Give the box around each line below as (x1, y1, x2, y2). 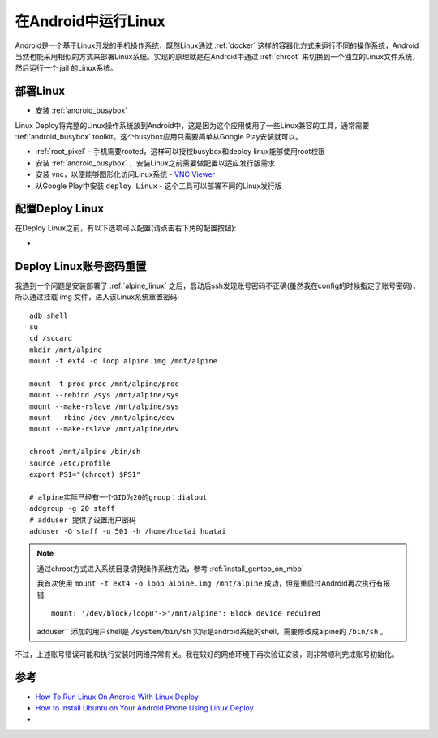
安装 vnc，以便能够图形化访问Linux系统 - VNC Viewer (35, 169, 215, 179)
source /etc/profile (29, 458, 111, 468)
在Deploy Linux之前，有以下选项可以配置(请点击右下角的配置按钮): (15, 223, 237, 233)
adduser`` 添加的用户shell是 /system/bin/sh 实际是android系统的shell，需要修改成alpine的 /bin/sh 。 (36, 627, 388, 637)
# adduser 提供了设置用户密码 (29, 515, 137, 525)
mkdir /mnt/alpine (29, 345, 103, 354)
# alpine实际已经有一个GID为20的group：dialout (29, 492, 208, 502)
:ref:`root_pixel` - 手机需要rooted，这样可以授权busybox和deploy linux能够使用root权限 (35, 147, 326, 157)
